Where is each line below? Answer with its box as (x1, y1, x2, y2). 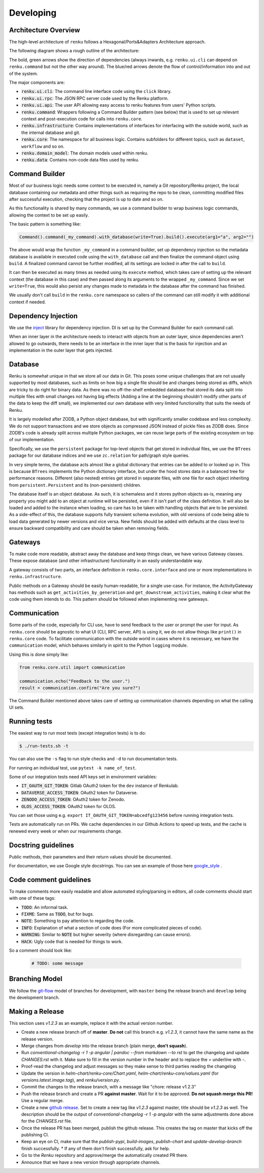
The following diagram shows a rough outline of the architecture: (9, 48, 139, 54)
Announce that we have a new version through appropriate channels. (21, 1159, 161, 1165)
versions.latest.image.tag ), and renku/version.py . (21, 1077, 121, 1083)
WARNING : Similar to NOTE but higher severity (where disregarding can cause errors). (21, 932, 192, 938)
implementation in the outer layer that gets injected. (9, 347, 113, 353)
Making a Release (9, 1007, 65, 1015)
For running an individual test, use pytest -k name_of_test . (9, 765, 137, 770)
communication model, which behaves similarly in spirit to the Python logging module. (9, 642, 188, 648)
